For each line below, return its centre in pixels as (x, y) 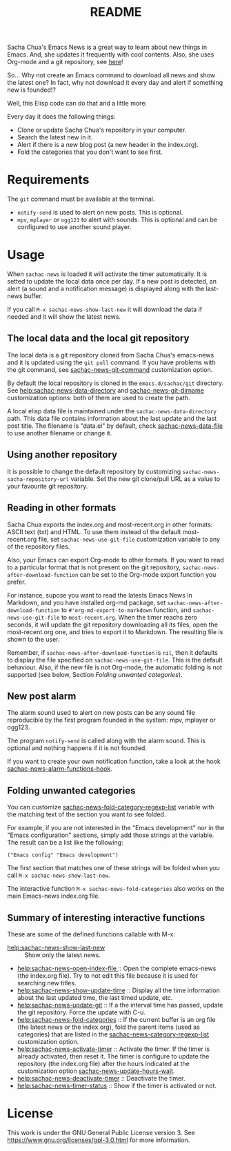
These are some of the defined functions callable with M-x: (91, 934)
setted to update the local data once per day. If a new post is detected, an (112, 282)
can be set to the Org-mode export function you (148, 574)
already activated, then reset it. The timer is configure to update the (113, 1056)
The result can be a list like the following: (65, 843)
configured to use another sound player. (74, 227)
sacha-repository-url (38, 479)
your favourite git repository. (48, 486)
